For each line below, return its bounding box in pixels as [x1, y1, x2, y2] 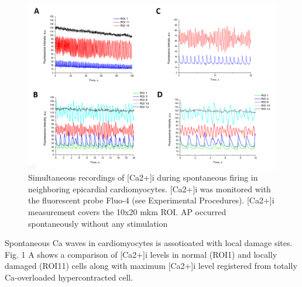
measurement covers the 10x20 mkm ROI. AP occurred [28, 205, 227, 217]
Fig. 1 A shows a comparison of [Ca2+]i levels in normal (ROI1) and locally [5, 248, 277, 260]
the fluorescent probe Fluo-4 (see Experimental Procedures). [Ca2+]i [28, 194, 274, 206]
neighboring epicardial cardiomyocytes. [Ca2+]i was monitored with [28, 182, 271, 195]
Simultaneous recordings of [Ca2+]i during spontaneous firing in [28, 171, 258, 184]
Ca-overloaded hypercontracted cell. [5, 271, 133, 283]
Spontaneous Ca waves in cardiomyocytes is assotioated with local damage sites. [5, 237, 293, 249]
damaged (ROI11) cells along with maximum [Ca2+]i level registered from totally [5, 260, 297, 272]
